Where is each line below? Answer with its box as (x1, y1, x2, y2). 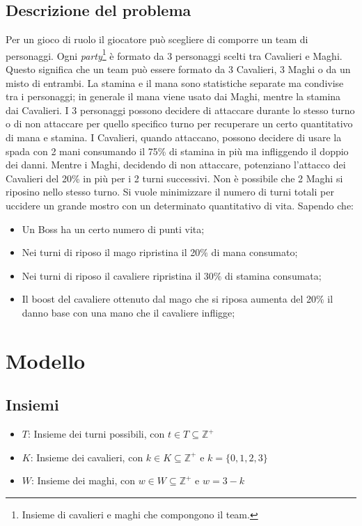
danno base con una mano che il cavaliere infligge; (22, 305, 235, 319)
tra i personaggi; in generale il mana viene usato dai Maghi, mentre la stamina (6, 89, 341, 104)
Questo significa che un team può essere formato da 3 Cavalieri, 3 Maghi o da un (6, 62, 351, 77)
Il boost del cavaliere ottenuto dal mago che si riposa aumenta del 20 (22, 292, 317, 306)
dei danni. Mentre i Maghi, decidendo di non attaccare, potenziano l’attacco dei (6, 157, 346, 172)
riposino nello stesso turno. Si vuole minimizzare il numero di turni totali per (6, 184, 334, 199)
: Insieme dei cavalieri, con (30, 449, 143, 464)
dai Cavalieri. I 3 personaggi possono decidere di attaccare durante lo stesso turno (6, 102, 355, 117)
